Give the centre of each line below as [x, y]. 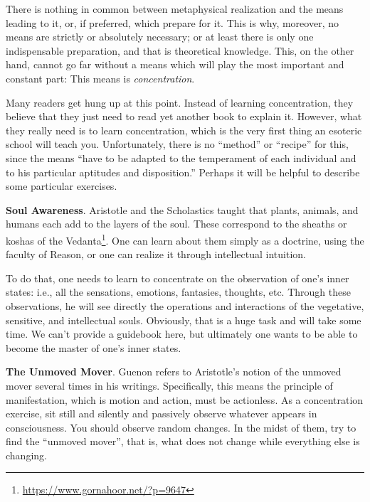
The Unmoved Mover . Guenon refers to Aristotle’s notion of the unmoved [174, 372]
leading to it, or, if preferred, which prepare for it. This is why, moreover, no [172, 22]
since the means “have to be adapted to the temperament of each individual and [181, 157]
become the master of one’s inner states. [94, 347]
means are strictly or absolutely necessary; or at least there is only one [160, 37]
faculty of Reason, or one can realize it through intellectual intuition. [156, 254]
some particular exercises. [62, 186]
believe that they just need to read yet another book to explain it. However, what [184, 116]
